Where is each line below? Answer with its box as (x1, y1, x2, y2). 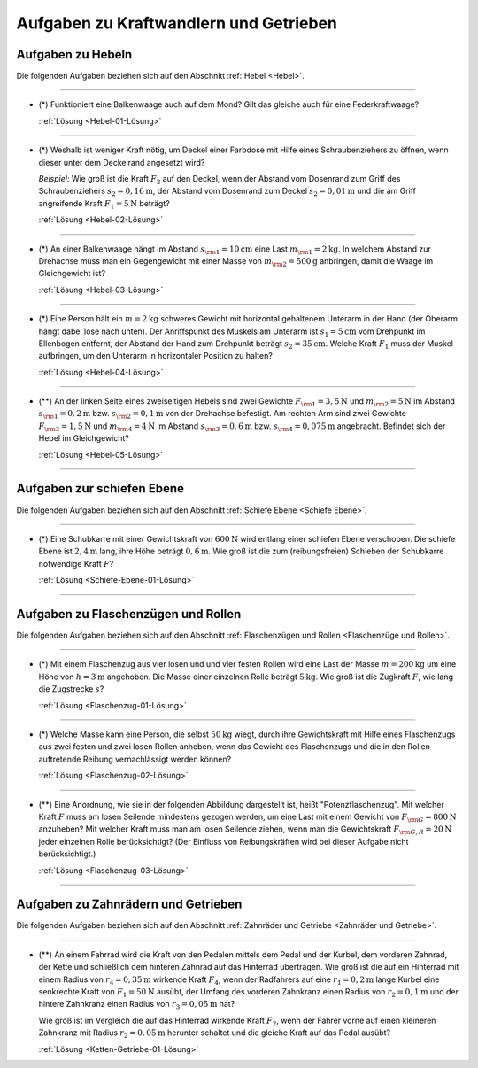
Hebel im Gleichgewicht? (38, 433, 130, 444)
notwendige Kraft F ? (38, 558, 114, 569)
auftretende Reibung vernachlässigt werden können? (38, 754, 232, 764)
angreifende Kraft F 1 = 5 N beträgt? (38, 197, 170, 211)
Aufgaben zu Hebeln (16, 47, 133, 62)
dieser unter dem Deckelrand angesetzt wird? (38, 157, 205, 167)
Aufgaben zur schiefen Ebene (16, 481, 185, 496)
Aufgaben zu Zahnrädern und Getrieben (16, 897, 243, 912)
